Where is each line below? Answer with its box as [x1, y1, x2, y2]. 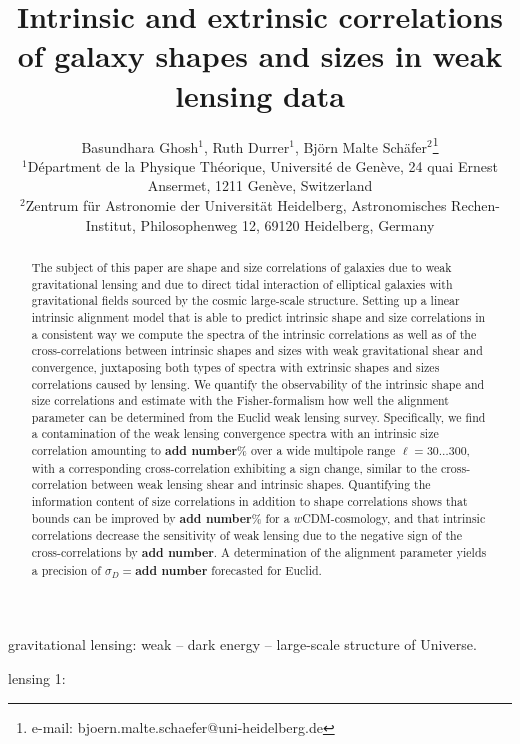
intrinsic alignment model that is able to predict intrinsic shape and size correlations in [31, 308, 486, 325]
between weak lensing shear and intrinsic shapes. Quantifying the [91, 476, 431, 493]
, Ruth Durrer [203, 136, 290, 157]
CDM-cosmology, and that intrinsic [302, 509, 486, 526]
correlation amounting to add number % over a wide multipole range [31, 442, 396, 460]
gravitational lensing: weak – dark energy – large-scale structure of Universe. [8, 634, 477, 655]
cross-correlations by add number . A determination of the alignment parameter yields [31, 544, 487, 562]
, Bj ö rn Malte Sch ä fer [294, 136, 428, 157]
